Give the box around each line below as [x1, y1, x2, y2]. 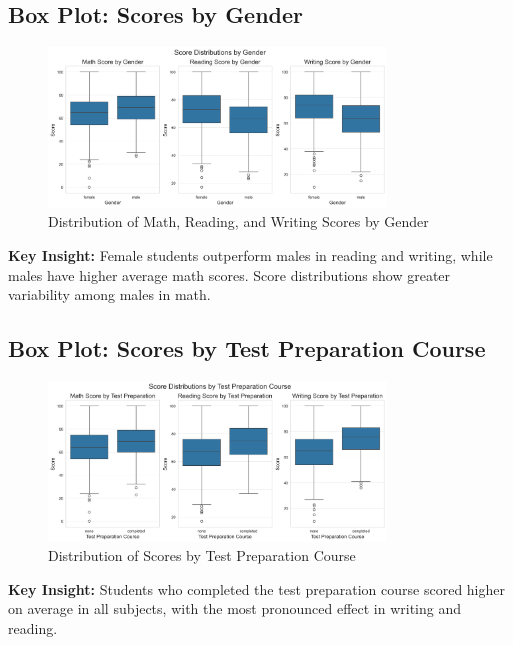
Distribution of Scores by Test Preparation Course [48, 545, 356, 566]
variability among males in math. [8, 284, 211, 305]
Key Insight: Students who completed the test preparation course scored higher [8, 578, 505, 599]
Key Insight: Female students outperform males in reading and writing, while [8, 245, 493, 266]
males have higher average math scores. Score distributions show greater [8, 264, 451, 285]
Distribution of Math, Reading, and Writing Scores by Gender [48, 211, 429, 232]
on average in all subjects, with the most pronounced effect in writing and [8, 598, 462, 619]
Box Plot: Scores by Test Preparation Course [8, 333, 486, 364]
